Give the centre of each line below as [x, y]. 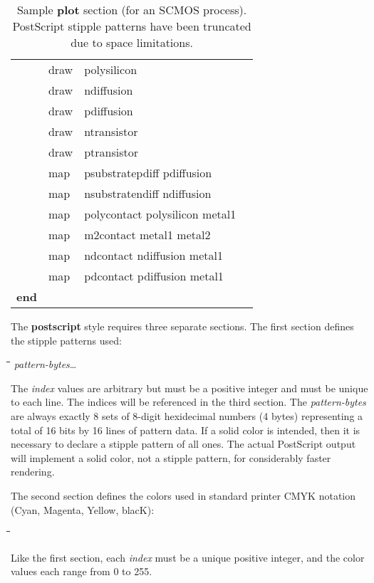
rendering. [33, 472]
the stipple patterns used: [66, 340]
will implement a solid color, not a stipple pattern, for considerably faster [171, 457]
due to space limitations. [132, 42]
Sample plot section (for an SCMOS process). [132, 10]
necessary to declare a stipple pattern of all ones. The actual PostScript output [183, 444]
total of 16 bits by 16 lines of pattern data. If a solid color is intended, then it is [186, 430]
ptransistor [111, 152]
